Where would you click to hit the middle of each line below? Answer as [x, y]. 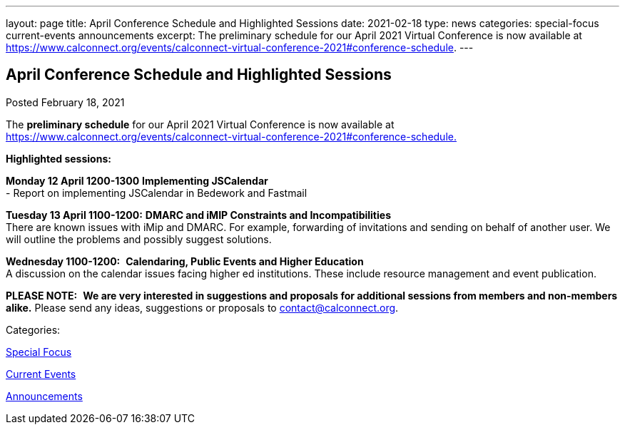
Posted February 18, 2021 [65, 102]
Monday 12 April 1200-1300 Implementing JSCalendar [137, 180]
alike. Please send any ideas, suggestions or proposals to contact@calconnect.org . [202, 307]
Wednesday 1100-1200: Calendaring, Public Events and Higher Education [185, 261]
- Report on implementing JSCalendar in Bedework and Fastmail [157, 193]
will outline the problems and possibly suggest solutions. [139, 239]
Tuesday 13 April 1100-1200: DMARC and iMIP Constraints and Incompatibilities [198, 215]
